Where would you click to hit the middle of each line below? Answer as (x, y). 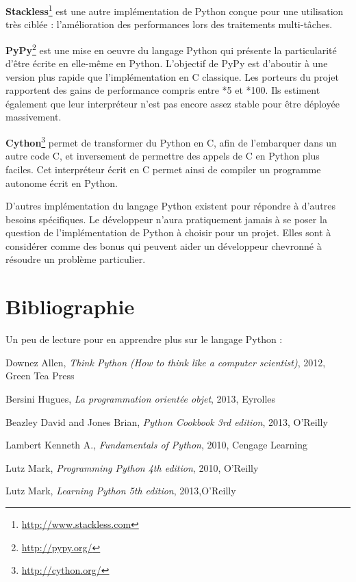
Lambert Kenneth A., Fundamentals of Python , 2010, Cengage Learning (156, 445)
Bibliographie (70, 306)
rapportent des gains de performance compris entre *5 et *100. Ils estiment (163, 90)
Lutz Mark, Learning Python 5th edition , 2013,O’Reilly (121, 491)
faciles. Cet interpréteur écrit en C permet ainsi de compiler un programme (163, 169)
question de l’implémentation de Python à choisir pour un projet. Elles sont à (168, 232)
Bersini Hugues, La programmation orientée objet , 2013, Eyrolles (141, 398)
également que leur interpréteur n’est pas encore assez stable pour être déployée (173, 103)
